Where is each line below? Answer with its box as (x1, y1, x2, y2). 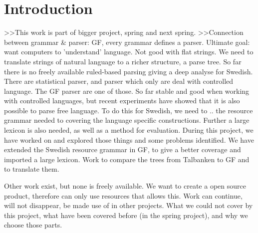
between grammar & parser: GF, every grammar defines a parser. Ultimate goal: (4, 36, 250, 47)
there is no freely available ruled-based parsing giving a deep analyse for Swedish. (4, 66, 253, 76)
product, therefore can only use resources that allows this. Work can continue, (4, 190, 243, 201)
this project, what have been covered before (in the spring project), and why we (4, 210, 248, 220)
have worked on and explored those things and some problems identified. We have (4, 134, 254, 145)
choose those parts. (4, 220, 62, 230)
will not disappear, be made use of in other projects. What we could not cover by (4, 200, 253, 211)
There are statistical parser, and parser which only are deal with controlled (4, 76, 234, 86)
